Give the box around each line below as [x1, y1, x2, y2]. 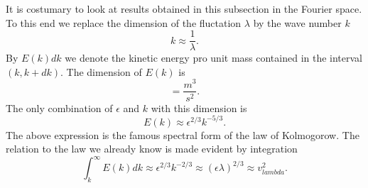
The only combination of [6, 100, 113, 115]
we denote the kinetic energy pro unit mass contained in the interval [65, 50, 363, 65]
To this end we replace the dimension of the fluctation [6, 15, 242, 30]
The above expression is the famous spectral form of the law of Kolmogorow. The [6, 127, 359, 142]
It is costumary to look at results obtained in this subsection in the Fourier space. [6, 1, 362, 16]
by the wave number [253, 15, 342, 30]
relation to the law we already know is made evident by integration [6, 141, 298, 156]
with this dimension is [151, 100, 247, 115]
